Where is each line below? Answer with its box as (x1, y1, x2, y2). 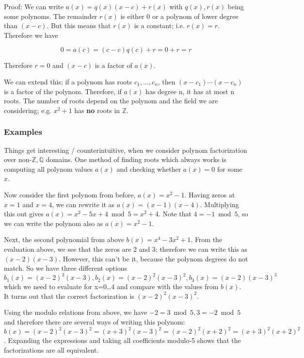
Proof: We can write (4, 1, 64, 11)
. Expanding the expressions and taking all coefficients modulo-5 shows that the (4, 335, 241, 345)
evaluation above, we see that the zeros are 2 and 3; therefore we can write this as (4, 244, 248, 254)
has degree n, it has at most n (145, 86, 235, 96)
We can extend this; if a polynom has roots (4, 76, 132, 86)
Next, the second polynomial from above (4, 234, 124, 244)
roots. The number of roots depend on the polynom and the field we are (4, 96, 218, 106)
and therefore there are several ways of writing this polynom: (4, 316, 185, 326)
